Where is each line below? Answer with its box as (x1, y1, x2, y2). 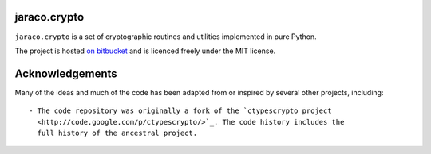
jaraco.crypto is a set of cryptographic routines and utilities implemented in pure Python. (14, 32, 317, 41)
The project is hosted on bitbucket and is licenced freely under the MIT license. (14, 46, 276, 56)
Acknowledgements (14, 67, 117, 80)
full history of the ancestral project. (37, 128, 198, 137)
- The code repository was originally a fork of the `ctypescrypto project (29, 106, 332, 115)
